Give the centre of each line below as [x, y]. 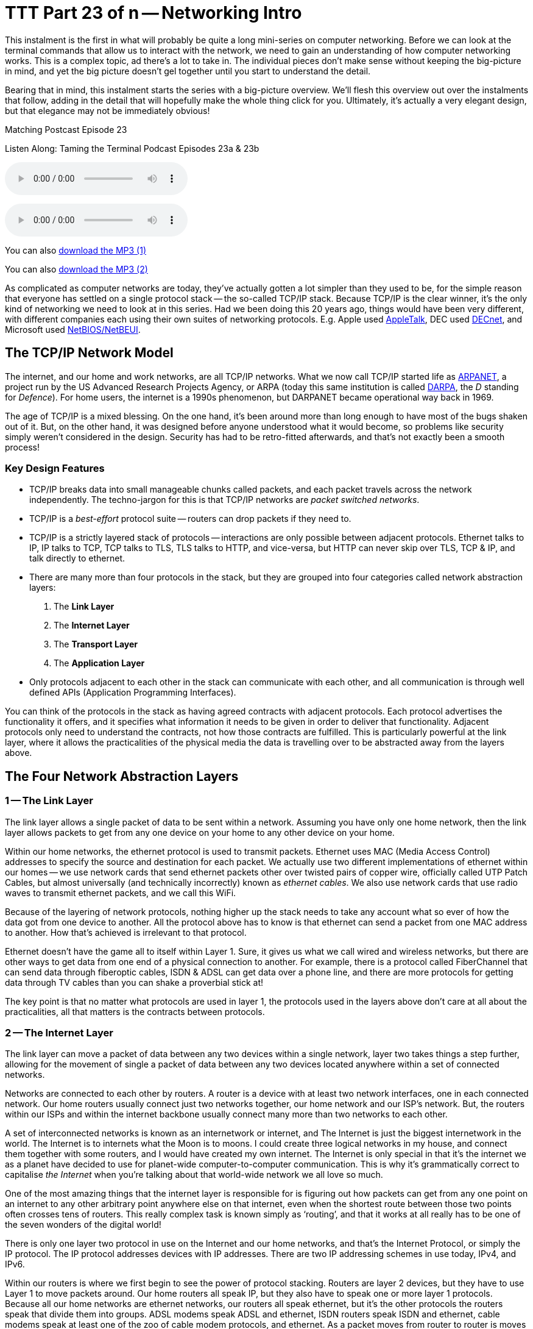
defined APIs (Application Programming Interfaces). [133, 693]
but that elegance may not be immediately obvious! [108, 110]
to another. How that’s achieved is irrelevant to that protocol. [126, 932]
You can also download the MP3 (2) [76, 269]
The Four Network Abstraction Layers [122, 776]
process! [22, 447]
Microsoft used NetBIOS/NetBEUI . [73, 329]
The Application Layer [99, 663]
